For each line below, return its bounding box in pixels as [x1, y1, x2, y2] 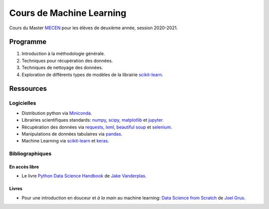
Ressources [9, 84, 47, 93]
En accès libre [9, 164, 39, 170]
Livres [9, 186, 22, 192]
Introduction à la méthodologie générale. [21, 51, 105, 57]
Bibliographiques [9, 150, 52, 157]
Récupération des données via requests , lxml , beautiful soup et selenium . [21, 124, 172, 130]
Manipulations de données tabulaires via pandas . [21, 131, 123, 137]
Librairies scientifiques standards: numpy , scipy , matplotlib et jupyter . [21, 117, 164, 123]
